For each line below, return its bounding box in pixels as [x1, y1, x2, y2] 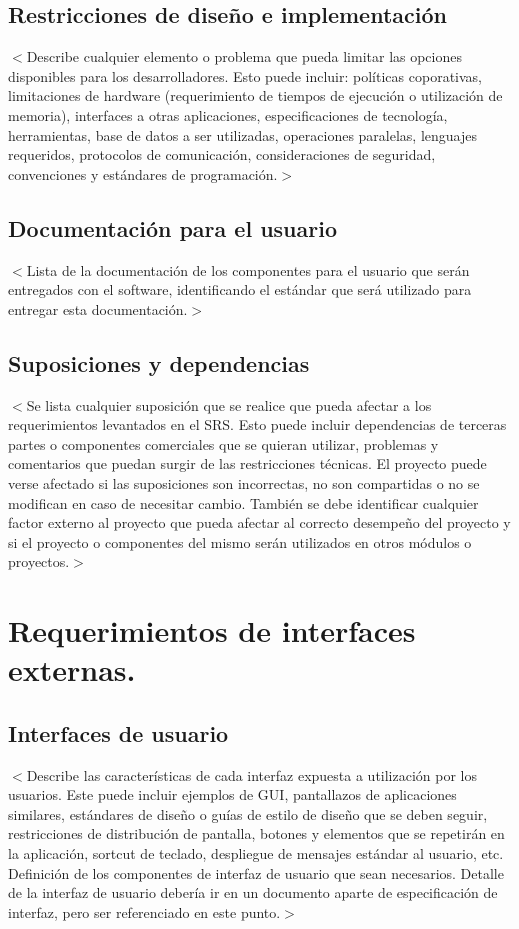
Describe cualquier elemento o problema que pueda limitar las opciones [26, 46, 462, 67]
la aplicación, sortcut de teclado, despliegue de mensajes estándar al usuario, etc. [8, 843, 504, 864]
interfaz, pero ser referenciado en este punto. [8, 901, 281, 922]
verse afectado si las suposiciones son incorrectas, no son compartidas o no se [8, 472, 480, 493]
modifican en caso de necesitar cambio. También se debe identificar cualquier [8, 492, 479, 513]
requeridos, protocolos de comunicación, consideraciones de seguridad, [8, 144, 436, 165]
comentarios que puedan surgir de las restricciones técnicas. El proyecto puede [8, 453, 487, 474]
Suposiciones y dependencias [8, 347, 310, 378]
